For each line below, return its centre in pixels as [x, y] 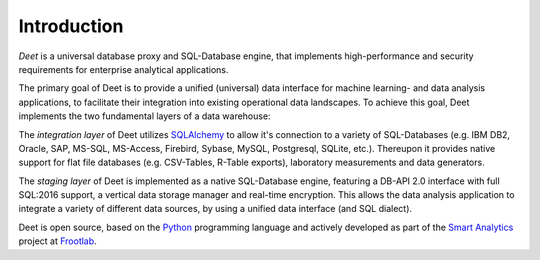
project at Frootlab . [57, 241]
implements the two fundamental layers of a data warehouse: [144, 116]
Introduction [71, 26]
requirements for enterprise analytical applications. [123, 69]
